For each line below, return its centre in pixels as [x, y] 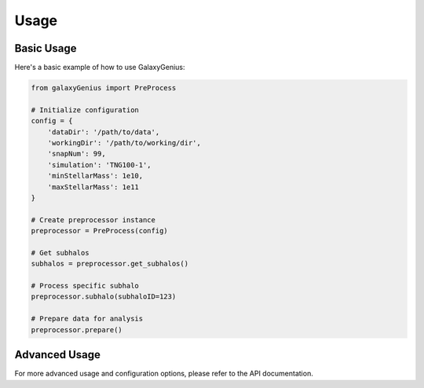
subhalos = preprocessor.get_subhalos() [110, 264]
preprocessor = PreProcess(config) [99, 231]
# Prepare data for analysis [87, 319]
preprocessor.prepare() [77, 329]
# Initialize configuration [85, 110]
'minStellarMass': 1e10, [95, 176]
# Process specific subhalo [85, 286]
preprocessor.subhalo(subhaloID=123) [104, 297]
